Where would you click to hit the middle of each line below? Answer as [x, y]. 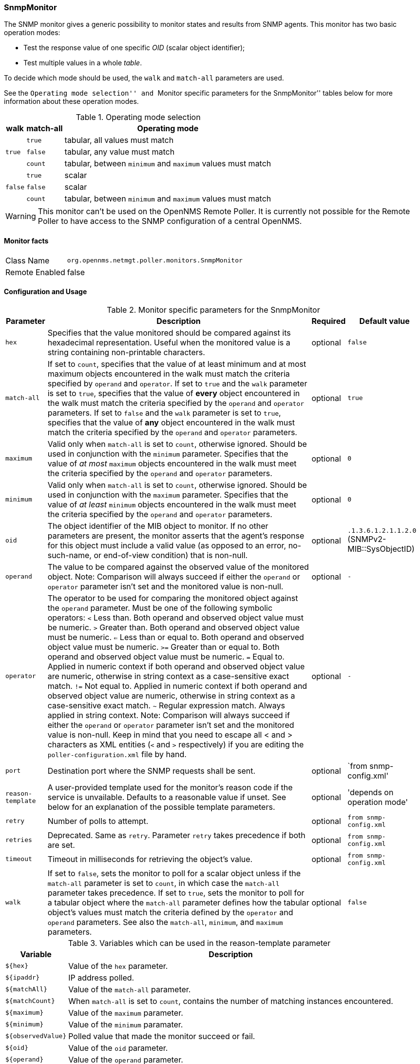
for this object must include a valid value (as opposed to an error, [167, 545]
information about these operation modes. [71, 101]
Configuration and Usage [46, 292]
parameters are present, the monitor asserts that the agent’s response [176, 535]
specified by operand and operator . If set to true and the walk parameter [177, 383]
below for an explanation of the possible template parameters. [161, 807]
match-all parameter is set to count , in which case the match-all [163, 883]
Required [329, 321]
